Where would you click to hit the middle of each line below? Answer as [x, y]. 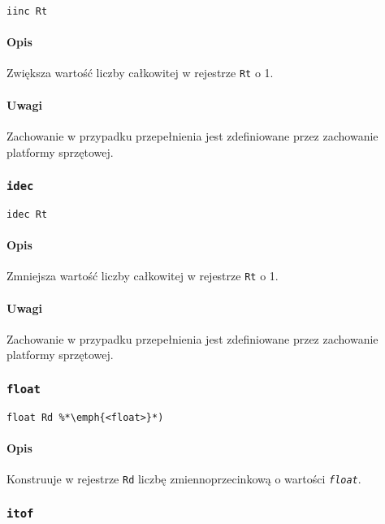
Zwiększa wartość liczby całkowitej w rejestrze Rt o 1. [140, 73]
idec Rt [27, 214]
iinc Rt [27, 11]
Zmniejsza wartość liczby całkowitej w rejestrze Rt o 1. [143, 276]
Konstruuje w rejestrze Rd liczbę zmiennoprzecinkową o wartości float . [184, 479]
